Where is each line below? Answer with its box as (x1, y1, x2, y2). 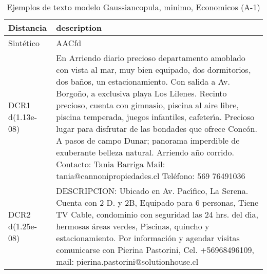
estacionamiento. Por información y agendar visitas (56, 232, 240, 244)
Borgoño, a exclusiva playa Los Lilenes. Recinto (56, 87, 227, 99)
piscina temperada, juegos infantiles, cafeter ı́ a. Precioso (56, 111, 255, 123)
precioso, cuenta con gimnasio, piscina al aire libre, (56, 99, 239, 111)
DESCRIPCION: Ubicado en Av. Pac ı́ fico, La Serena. (56, 185, 249, 197)
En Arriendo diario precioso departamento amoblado (56, 52, 245, 64)
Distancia (8, 22, 47, 33)
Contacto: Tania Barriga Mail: (56, 158, 165, 170)
